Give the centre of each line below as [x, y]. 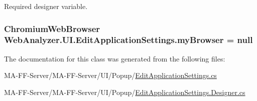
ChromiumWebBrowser [52, 28]
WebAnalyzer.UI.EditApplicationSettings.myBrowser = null [128, 40]
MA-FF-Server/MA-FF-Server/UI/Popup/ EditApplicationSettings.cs [110, 75]
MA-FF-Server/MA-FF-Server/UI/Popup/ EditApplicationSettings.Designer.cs [125, 92]
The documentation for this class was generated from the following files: [115, 58]
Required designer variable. [46, 6]
